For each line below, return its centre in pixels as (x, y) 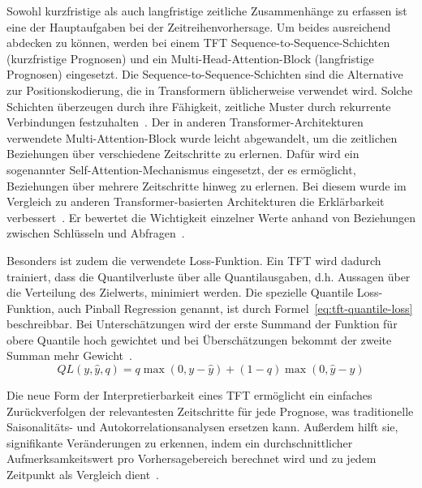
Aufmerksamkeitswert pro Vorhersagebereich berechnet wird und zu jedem (192, 458)
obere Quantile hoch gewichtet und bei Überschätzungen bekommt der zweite (199, 339)
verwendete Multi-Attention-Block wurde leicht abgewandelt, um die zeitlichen (202, 137)
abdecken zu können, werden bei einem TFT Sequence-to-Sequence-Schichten (198, 43)
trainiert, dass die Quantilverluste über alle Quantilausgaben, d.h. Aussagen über (209, 276)
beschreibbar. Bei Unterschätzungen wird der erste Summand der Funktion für (202, 324)
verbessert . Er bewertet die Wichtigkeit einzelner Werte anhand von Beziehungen (211, 217)
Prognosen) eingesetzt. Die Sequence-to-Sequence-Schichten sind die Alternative (205, 74)
